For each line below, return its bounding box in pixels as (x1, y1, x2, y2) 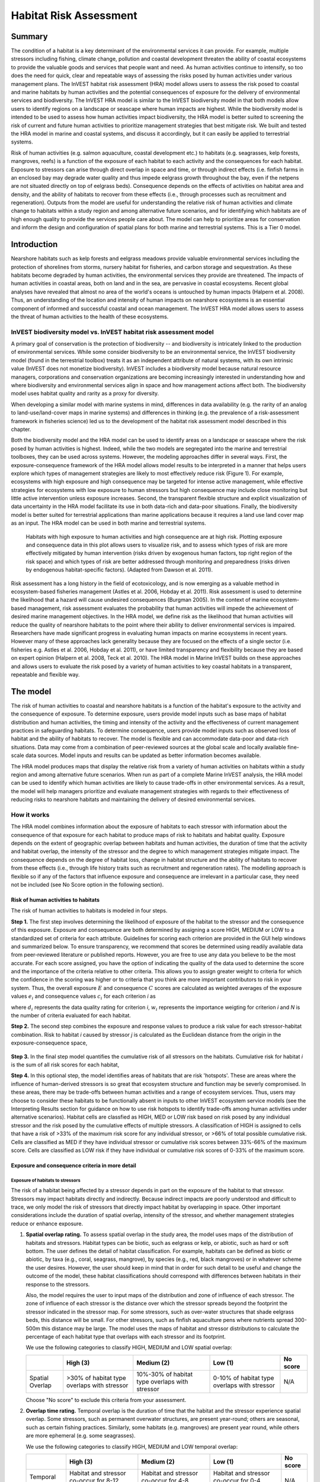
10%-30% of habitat (136, 1370, 193, 1378)
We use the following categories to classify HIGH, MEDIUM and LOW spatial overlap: (25, 1344, 232, 1351)
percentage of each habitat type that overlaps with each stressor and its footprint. (25, 1333, 226, 1340)
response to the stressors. (25, 1280, 90, 1288)
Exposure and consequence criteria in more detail (11, 1162, 136, 1169)
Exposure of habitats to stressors (11, 1177, 81, 1183)
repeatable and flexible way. (11, 670, 80, 678)
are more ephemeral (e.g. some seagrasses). (25, 1432, 136, 1439)
